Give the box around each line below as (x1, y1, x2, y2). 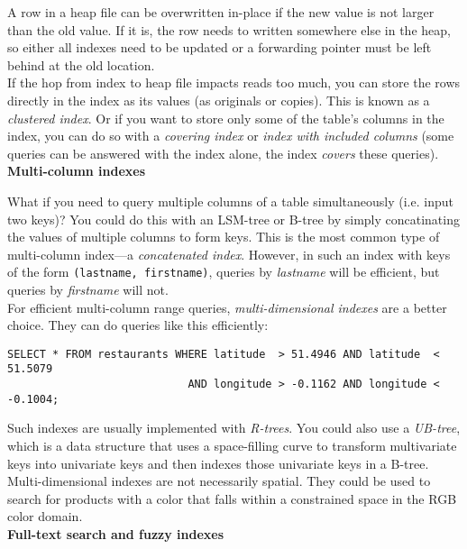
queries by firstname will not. (7, 279, 169, 298)
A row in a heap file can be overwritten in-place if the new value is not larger (7, 3, 435, 21)
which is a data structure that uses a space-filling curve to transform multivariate (7, 435, 457, 454)
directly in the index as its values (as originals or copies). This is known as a (7, 90, 430, 109)
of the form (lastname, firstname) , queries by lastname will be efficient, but (7, 262, 440, 281)
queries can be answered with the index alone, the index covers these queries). (7, 143, 439, 162)
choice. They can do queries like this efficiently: (7, 316, 269, 334)
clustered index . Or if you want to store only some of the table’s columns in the (7, 108, 444, 127)
